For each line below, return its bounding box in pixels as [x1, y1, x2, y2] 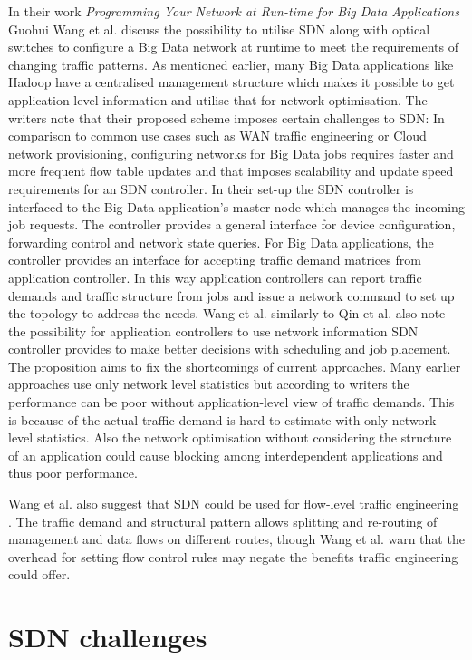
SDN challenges [8, 618, 207, 655]
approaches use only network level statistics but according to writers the [8, 374, 409, 393]
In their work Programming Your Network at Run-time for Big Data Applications [8, 2, 459, 20]
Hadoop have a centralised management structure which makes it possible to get [8, 73, 455, 92]
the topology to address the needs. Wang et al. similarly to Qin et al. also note [8, 304, 446, 323]
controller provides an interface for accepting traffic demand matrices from [8, 250, 421, 269]
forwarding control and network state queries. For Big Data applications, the [8, 232, 434, 251]
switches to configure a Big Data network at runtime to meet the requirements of [8, 37, 458, 56]
